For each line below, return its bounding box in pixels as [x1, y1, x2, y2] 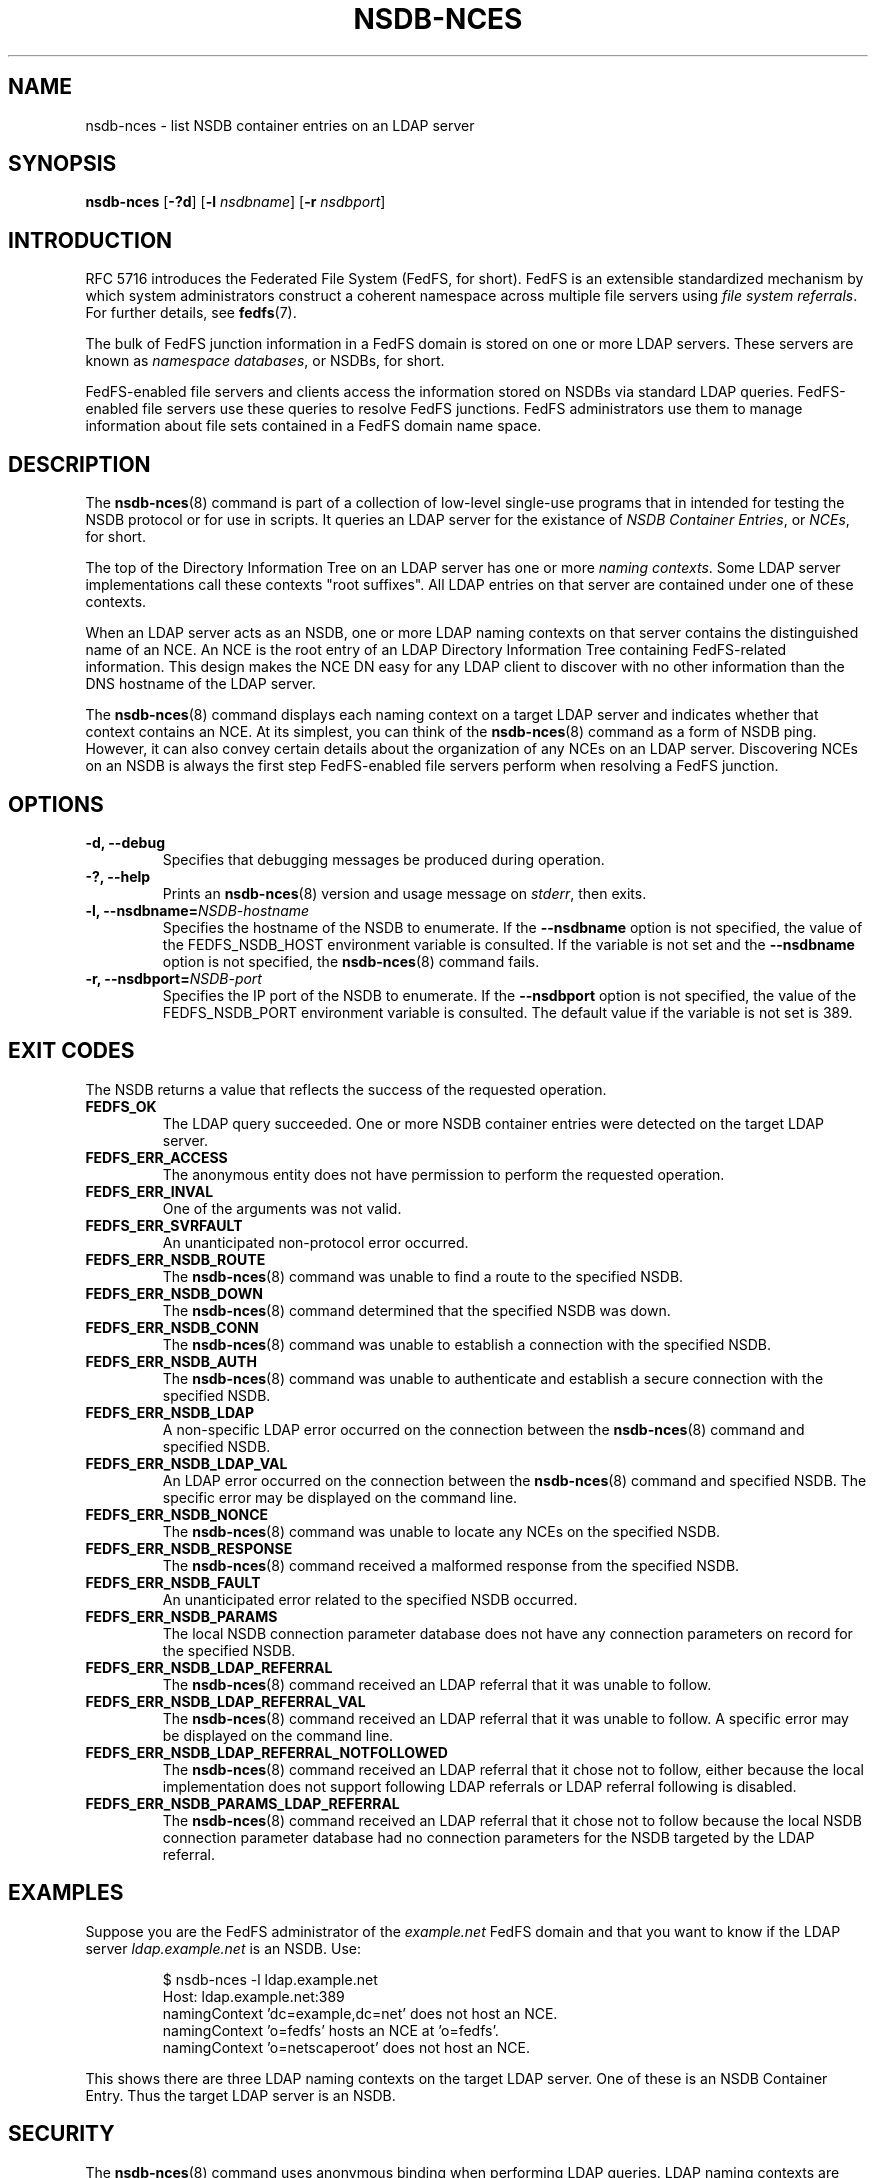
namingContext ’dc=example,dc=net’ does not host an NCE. [162, 2004, 558, 2022]
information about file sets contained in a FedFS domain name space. [85, 417, 542, 435]
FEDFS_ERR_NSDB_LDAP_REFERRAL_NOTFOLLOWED [85, 1743, 448, 1761]
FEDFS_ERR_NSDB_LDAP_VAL [85, 1454, 288, 1472]
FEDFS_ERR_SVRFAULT [85, 1216, 243, 1234]
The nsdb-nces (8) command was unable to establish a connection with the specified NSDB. [162, 1335, 772, 1353]
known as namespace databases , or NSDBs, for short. [85, 352, 445, 370]
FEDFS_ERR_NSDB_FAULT [85, 1573, 261, 1591]
